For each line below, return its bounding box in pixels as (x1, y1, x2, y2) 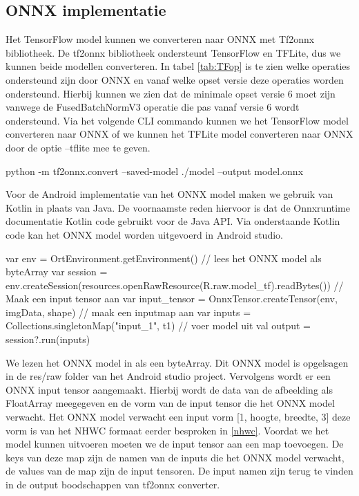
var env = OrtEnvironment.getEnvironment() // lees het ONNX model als (6, 250, 322, 265)
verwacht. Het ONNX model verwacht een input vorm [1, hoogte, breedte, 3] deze (6, 410, 351, 424)
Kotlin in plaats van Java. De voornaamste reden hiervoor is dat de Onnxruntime (6, 200, 350, 214)
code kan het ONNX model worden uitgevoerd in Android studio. (6, 227, 283, 241)
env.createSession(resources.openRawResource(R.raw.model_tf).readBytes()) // (6, 277, 344, 292)
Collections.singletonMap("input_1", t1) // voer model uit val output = (6, 318, 311, 333)
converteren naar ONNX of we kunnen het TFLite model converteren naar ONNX (6, 127, 353, 141)
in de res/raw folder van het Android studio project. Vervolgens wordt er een (6, 369, 331, 383)
